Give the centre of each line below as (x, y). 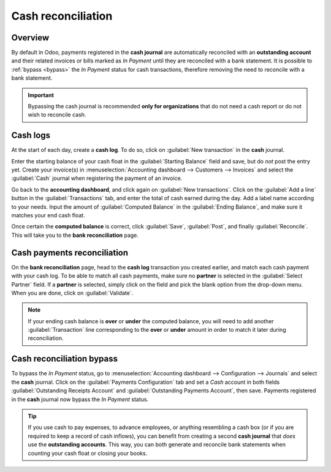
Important (41, 95)
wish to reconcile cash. (57, 115)
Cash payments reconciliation (70, 253)
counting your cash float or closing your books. (88, 453)
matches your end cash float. (48, 215)
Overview (30, 38)
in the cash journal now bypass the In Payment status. (80, 399)
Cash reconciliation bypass (64, 359)
